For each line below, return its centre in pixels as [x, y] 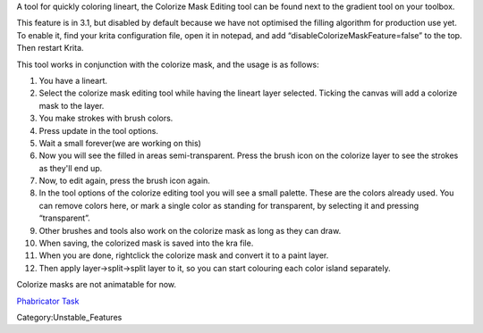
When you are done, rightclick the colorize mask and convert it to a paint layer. [184, 255]
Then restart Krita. [50, 48]
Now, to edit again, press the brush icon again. [124, 181]
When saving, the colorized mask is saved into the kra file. [146, 243]
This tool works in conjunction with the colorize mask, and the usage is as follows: [168, 64]
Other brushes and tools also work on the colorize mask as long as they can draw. [190, 230]
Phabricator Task [48, 301]
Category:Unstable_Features [69, 317]
